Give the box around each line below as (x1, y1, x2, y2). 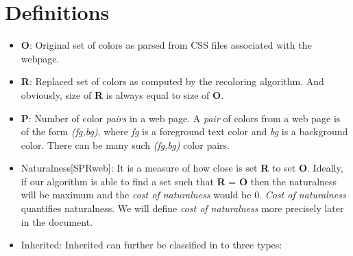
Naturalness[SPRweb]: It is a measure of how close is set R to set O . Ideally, (21, 161, 343, 175)
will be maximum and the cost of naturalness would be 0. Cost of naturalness (21, 187, 346, 202)
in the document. (21, 214, 93, 229)
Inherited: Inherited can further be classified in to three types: (21, 237, 282, 252)
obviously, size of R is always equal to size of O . (21, 87, 224, 102)
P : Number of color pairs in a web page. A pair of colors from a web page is (21, 110, 341, 125)
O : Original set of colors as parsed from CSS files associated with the (21, 38, 312, 52)
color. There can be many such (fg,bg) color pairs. (21, 137, 230, 152)
